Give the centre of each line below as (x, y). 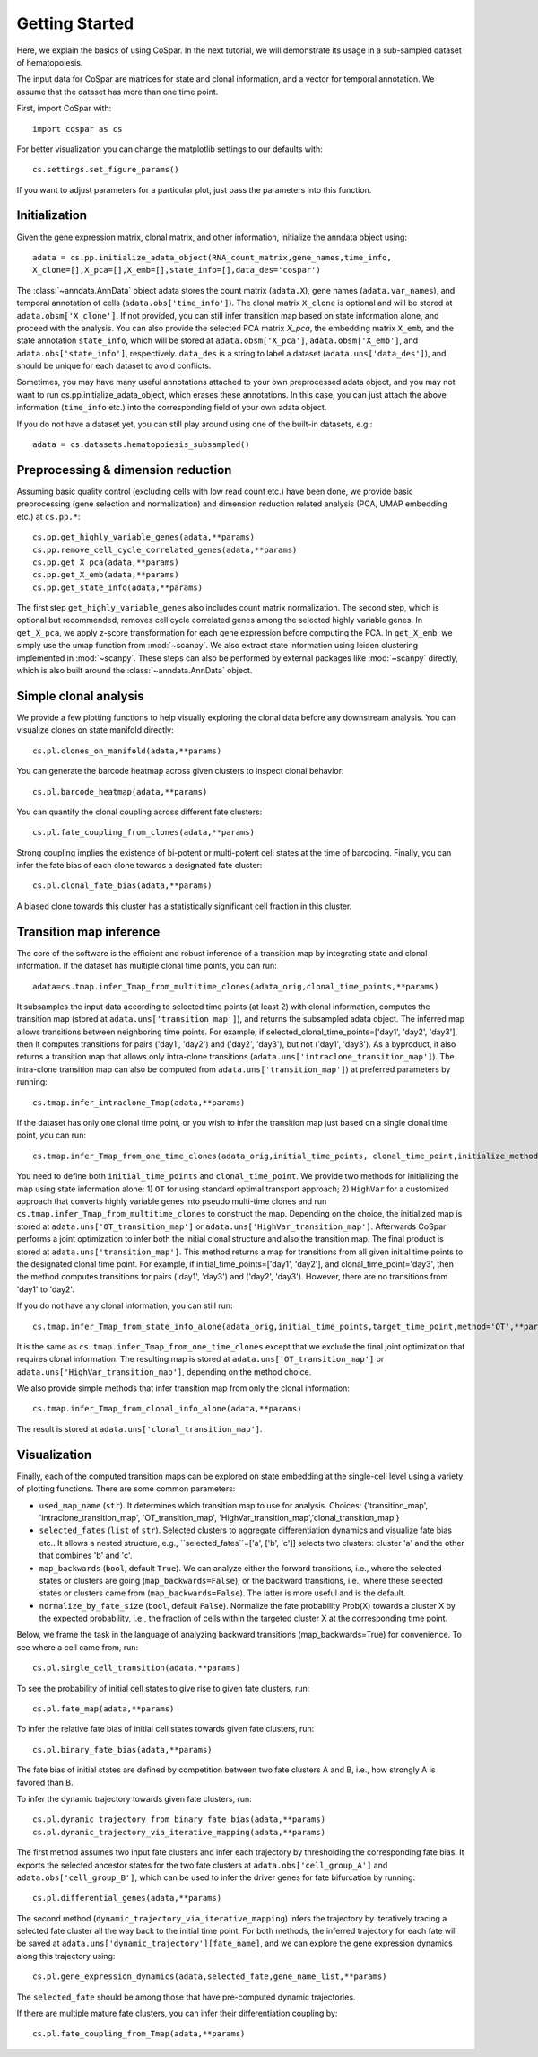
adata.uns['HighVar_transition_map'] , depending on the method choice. (164, 1371)
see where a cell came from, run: (78, 1647)
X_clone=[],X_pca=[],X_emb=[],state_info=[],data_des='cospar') (177, 270)
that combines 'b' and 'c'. (86, 1556)
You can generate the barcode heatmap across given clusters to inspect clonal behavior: (180, 771)
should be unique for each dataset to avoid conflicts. (114, 366)
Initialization (52, 215)
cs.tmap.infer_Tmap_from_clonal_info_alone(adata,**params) (167, 1409)
